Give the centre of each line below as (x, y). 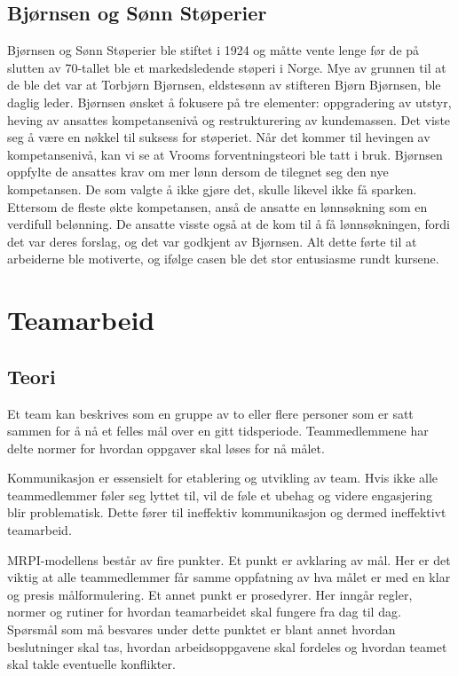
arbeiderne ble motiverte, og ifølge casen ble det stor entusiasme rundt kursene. (223, 259)
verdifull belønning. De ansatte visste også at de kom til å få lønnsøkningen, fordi (229, 224)
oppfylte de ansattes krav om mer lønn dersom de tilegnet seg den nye (198, 172)
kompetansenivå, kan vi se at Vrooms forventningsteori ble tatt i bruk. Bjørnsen (225, 154)
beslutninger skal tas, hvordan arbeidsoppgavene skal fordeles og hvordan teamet (227, 646)
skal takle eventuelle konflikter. (91, 664)
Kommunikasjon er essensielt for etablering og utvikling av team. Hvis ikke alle (223, 478)
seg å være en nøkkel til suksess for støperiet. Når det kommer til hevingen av (219, 137)
